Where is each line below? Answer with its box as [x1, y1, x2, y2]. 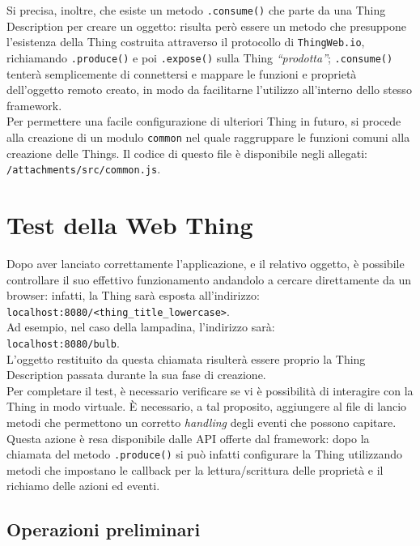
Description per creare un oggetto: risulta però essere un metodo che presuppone [6, 17, 406, 34]
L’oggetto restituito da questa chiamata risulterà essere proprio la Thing [6, 350, 366, 367]
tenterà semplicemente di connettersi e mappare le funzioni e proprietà [6, 65, 357, 82]
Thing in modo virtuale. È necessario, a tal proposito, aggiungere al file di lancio [6, 398, 407, 415]
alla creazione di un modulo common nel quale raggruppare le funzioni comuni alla [6, 128, 410, 145]
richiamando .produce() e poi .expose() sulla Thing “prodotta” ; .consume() [6, 49, 393, 66]
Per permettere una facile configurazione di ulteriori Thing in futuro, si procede [6, 113, 401, 130]
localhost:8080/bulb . [6, 335, 120, 351]
